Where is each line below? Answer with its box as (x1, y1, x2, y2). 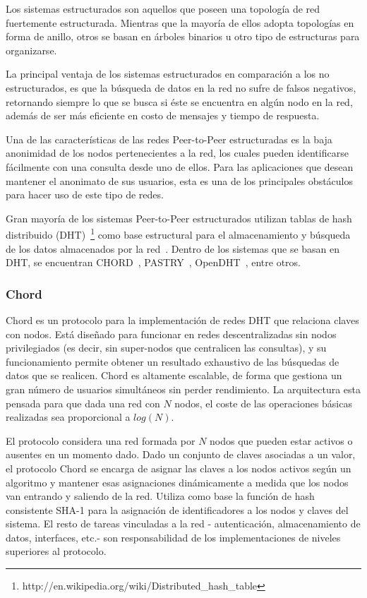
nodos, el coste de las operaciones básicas (174, 395, 352, 410)
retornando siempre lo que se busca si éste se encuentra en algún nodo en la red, (6, 94, 353, 109)
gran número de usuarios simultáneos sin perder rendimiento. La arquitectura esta (6, 381, 361, 396)
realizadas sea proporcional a (6, 409, 131, 424)
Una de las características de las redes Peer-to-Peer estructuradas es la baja (6, 131, 332, 146)
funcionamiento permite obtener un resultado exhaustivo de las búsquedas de (6, 354, 339, 369)
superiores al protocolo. (6, 544, 107, 558)
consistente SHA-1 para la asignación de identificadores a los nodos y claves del (6, 502, 349, 517)
